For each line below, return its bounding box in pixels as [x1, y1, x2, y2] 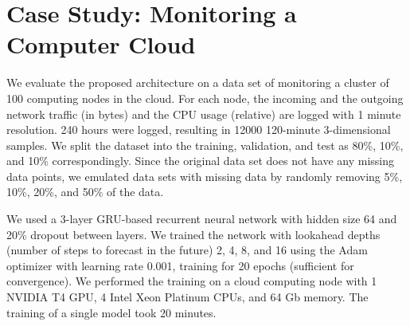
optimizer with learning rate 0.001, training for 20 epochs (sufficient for [6, 257, 354, 273]
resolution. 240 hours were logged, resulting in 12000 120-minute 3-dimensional [6, 121, 391, 138]
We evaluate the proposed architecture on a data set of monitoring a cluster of [6, 74, 389, 91]
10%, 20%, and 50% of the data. [6, 183, 164, 200]
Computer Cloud [6, 28, 196, 61]
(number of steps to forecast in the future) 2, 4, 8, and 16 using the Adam [6, 242, 368, 258]
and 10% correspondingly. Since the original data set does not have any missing [6, 152, 395, 169]
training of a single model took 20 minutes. [6, 304, 217, 320]
